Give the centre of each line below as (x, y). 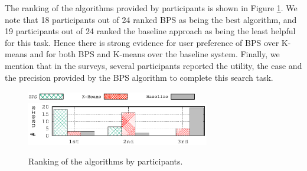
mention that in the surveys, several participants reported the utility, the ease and (153, 65)
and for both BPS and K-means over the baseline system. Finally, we (155, 54)
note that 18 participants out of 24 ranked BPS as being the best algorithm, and (151, 19)
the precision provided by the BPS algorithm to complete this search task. (139, 77)
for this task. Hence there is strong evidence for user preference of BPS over (142, 42)
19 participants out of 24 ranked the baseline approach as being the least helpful (150, 31)
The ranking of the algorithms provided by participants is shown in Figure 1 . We (151, 8)
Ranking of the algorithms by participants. (106, 161)
